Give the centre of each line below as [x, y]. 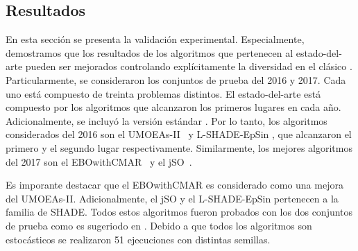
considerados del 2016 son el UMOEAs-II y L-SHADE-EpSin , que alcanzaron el [179, 134]
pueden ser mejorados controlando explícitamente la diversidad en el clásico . [189, 66]
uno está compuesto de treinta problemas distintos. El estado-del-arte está [163, 93]
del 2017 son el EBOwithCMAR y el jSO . [99, 161]
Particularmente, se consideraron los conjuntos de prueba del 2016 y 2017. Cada [176, 79]
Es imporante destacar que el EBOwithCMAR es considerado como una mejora [174, 185]
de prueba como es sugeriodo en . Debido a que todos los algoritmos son [159, 225]
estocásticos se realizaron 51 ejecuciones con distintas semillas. [138, 239]
